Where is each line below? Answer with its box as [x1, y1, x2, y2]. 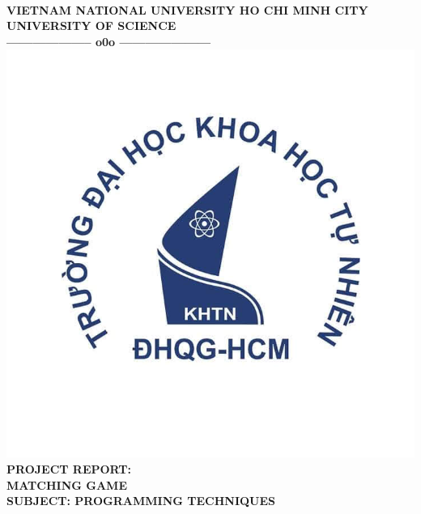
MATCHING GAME [6, 476, 127, 493]
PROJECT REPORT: [6, 460, 131, 477]
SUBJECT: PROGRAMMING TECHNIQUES [6, 492, 276, 509]
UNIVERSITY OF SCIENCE [6, 17, 176, 34]
